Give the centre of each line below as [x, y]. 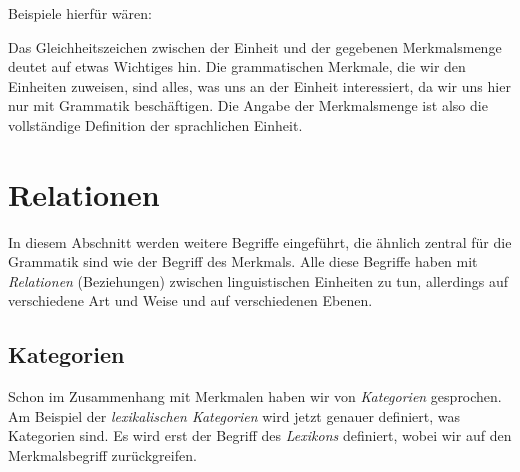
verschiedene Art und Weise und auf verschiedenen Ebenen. [190, 300]
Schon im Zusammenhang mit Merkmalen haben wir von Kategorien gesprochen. [255, 396]
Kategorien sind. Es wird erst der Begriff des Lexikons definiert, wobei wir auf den [260, 435]
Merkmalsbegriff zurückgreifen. [102, 455]
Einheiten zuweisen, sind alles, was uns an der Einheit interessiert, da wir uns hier [259, 85]
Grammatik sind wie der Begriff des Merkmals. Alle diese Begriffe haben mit [243, 261]
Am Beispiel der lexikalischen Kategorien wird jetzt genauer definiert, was [234, 415]
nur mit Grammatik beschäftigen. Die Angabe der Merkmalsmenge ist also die [248, 105]
